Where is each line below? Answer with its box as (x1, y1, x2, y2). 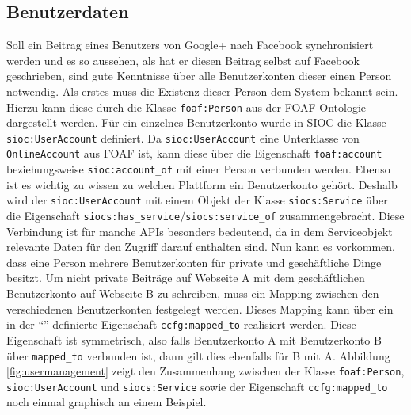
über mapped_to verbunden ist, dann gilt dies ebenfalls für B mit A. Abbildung (6, 347, 390, 364)
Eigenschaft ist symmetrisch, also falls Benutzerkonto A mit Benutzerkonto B (6, 331, 382, 348)
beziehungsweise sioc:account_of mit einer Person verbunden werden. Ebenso (6, 161, 390, 177)
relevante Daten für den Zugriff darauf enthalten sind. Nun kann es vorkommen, (6, 238, 395, 255)
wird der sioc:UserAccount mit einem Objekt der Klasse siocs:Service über (6, 192, 388, 208)
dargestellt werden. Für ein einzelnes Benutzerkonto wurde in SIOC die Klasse (6, 114, 386, 131)
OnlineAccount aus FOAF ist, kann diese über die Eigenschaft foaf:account (6, 145, 382, 162)
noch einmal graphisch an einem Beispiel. (6, 394, 207, 410)
